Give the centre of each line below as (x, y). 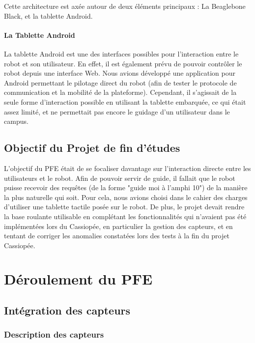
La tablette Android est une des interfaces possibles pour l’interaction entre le (121, 53)
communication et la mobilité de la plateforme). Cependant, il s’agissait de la (120, 92)
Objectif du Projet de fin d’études (92, 148)
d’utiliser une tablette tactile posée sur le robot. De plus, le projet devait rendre (124, 207)
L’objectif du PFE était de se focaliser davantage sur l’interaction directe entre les (127, 168)
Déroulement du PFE (78, 279)
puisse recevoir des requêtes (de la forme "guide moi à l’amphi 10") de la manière (126, 187)
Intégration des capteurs (67, 310)
